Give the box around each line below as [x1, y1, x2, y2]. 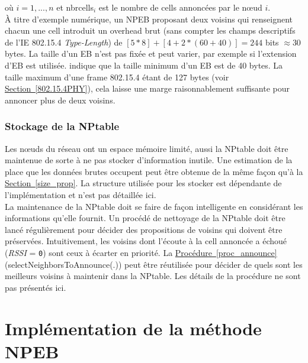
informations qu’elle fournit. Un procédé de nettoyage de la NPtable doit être [5, 212, 285, 224]
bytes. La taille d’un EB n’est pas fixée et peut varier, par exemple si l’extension [5, 47, 297, 60]
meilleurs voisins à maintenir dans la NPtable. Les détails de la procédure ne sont [5, 270, 301, 282]
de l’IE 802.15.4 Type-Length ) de [5, 35, 123, 48]
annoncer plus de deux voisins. [5, 93, 115, 106]
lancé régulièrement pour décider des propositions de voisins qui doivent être [5, 223, 283, 235]
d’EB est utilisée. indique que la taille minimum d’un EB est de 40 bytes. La [5, 59, 283, 71]
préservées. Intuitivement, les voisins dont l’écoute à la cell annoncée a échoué [5, 235, 287, 247]
